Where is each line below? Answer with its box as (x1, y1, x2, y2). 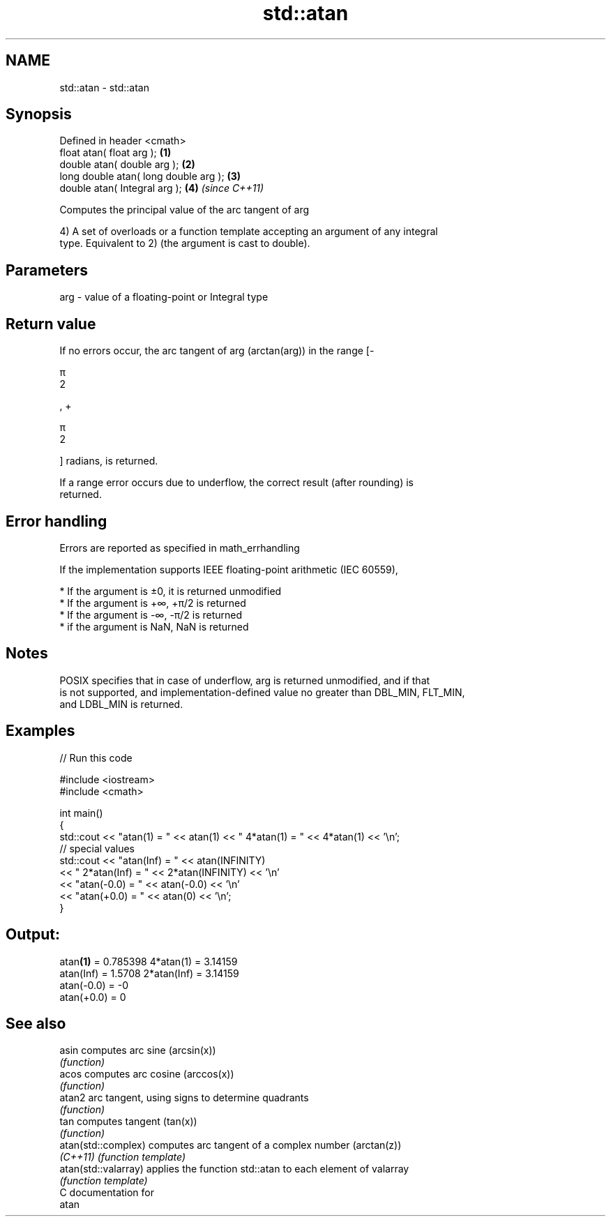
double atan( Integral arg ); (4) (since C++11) (59, 182, 264, 195)
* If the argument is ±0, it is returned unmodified (59, 584, 282, 597)
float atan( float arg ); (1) (59, 146, 172, 159)
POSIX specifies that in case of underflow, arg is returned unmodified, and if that (59, 674, 430, 686)
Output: (6, 926, 60, 944)
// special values (59, 842, 135, 854)
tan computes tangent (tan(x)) (59, 1115, 197, 1128)
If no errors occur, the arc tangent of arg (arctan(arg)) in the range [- (59, 345, 375, 357)
